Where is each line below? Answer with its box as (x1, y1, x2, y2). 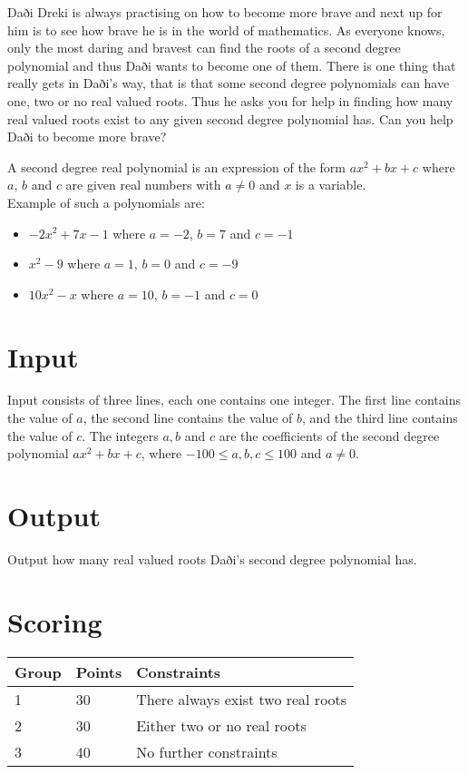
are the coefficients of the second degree (219, 426, 440, 445)
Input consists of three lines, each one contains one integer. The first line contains (7, 390, 461, 409)
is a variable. (295, 175, 366, 194)
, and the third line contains (302, 408, 458, 427)
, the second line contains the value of (83, 408, 293, 427)
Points (75, 661, 122, 682)
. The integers (82, 426, 159, 445)
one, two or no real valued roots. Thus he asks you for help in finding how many (7, 91, 453, 110)
